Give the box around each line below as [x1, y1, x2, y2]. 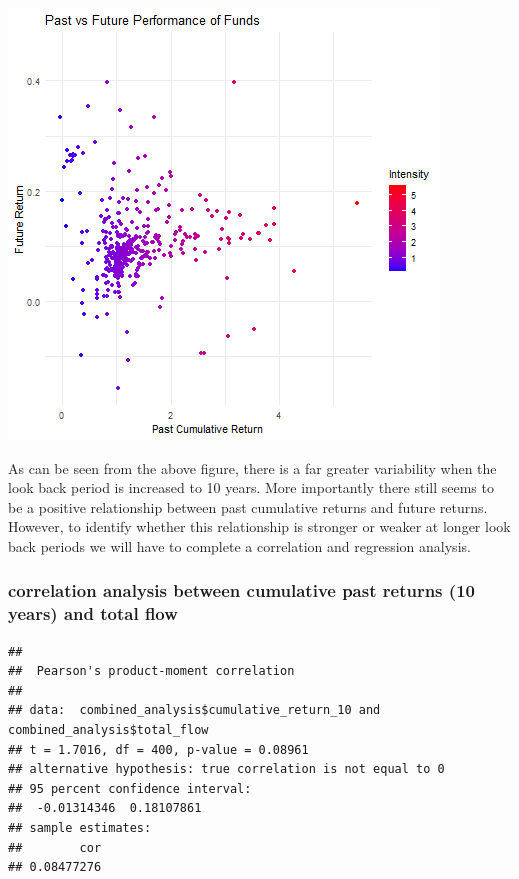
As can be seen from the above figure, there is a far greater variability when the [8, 457, 497, 478]
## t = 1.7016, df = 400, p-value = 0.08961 [8, 742, 309, 757]
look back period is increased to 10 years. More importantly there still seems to [8, 477, 494, 498]
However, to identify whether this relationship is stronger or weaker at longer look [8, 516, 511, 537]
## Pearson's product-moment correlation [8, 664, 295, 679]
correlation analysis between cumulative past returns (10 [8, 578, 475, 603]
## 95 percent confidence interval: [8, 781, 252, 796]
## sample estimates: [8, 821, 152, 836]
